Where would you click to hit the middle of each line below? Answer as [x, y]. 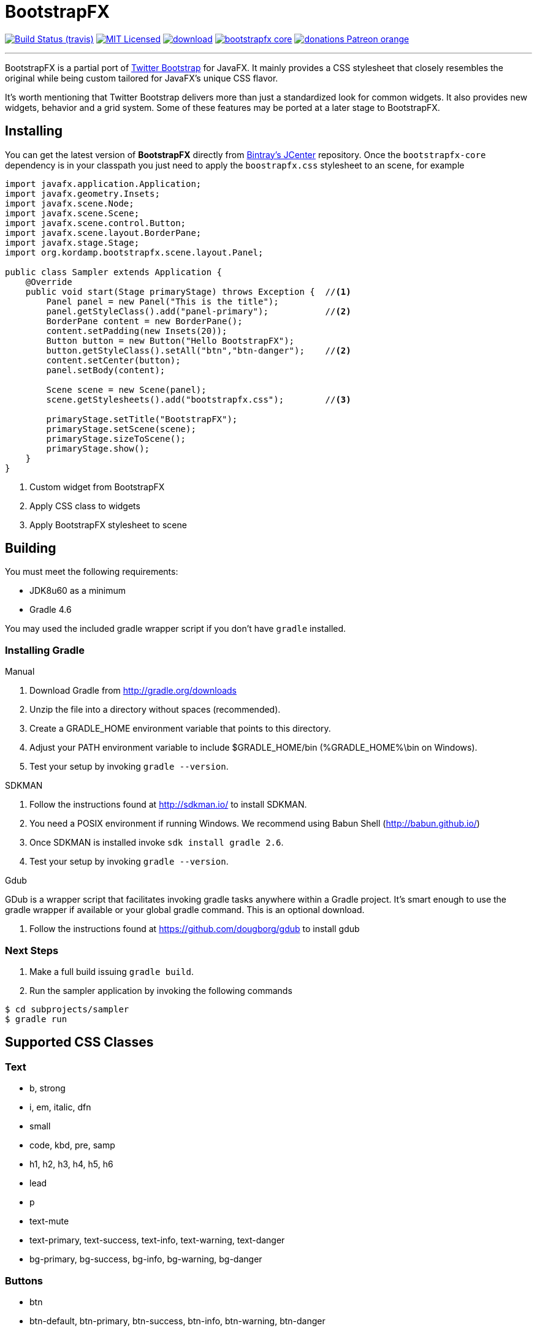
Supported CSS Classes [79, 1042]
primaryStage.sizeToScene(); [116, 438]
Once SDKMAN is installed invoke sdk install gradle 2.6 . [157, 843]
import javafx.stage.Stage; [72, 242]
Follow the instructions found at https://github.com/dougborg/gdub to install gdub [195, 929]
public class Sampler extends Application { [114, 272]
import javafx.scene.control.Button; [96, 223]
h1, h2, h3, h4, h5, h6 [71, 1164]
